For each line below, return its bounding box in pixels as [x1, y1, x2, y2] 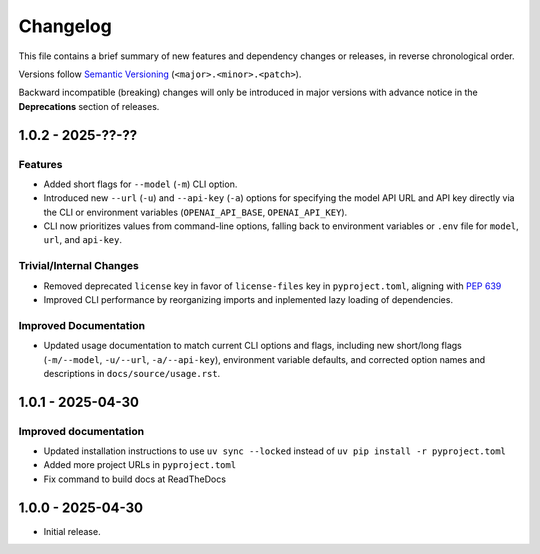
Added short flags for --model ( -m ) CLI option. [43, 178, 238, 190]
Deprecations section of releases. [18, 100, 160, 112]
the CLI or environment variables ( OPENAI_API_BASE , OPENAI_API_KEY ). [43, 206, 348, 218]
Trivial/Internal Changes [18, 259, 140, 273]
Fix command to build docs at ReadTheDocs [43, 473, 227, 485]
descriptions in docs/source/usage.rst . [43, 367, 221, 379]
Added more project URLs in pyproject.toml [43, 459, 237, 471]
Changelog [18, 15, 112, 37]
